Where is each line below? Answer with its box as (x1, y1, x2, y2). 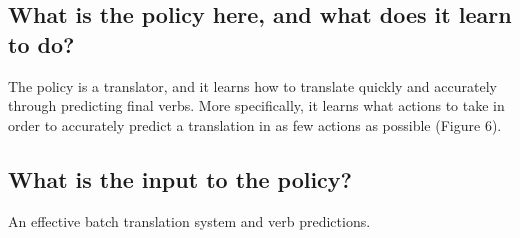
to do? (8, 28, 75, 59)
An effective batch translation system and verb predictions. (8, 210, 371, 231)
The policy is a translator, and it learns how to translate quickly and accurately (8, 75, 497, 96)
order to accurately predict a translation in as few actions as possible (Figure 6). (8, 114, 502, 135)
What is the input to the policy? (8, 163, 352, 194)
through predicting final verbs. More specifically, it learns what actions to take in (8, 95, 505, 116)
